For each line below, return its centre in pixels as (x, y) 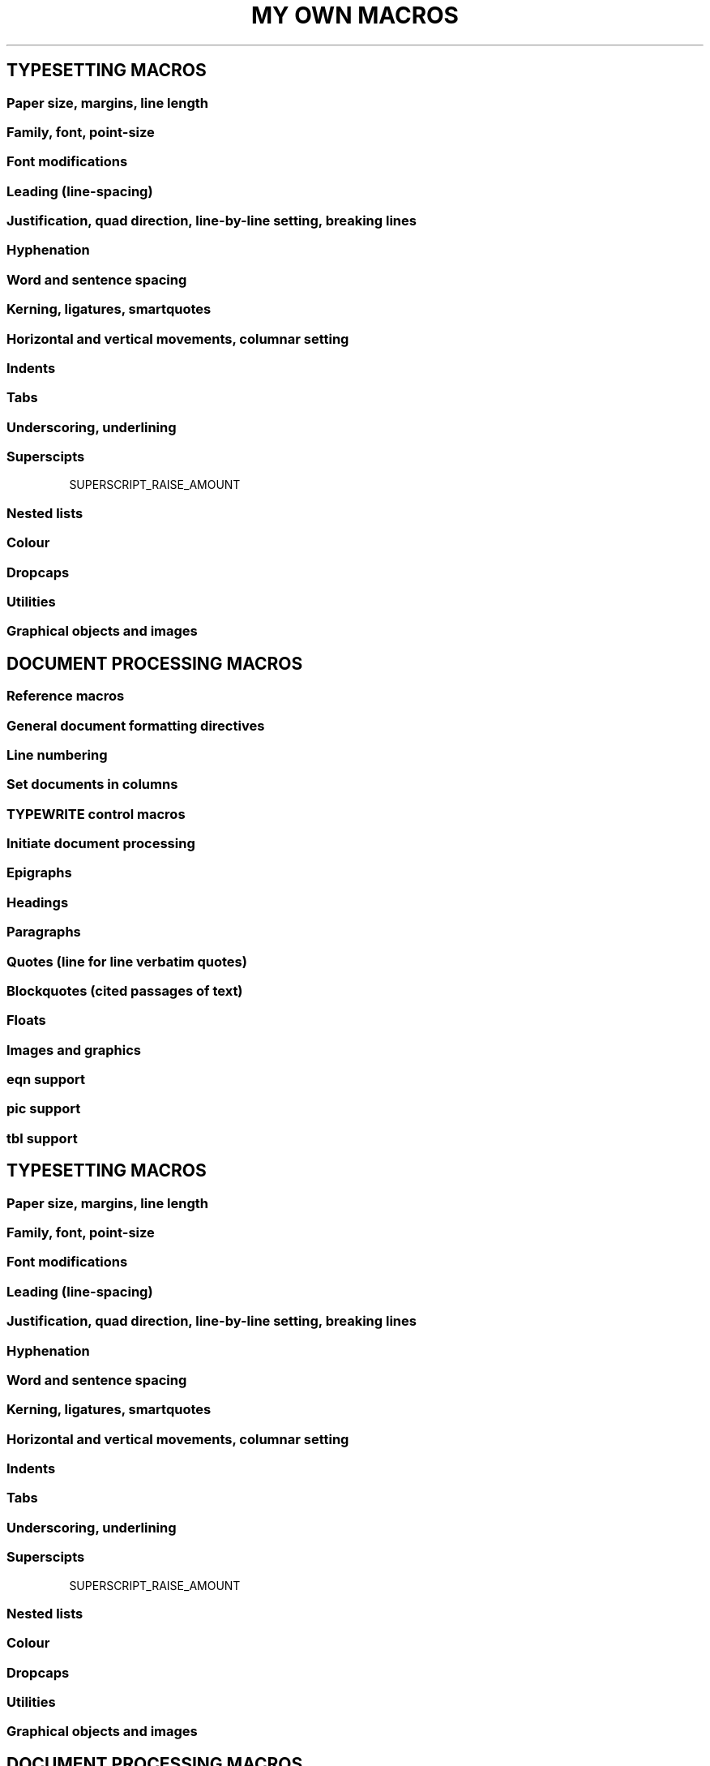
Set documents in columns (92, 784)
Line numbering (57, 754)
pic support (44, 1109)
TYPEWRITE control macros (96, 814)
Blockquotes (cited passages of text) (125, 990)
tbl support (42, 1138)
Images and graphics (74, 1050)
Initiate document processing (101, 844)
